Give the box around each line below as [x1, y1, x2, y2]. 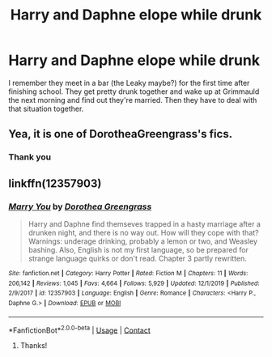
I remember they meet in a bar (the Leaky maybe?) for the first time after [8, 78, 250, 87]
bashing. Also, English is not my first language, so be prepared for [28, 244, 249, 254]
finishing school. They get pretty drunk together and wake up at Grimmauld [8, 87, 260, 96]
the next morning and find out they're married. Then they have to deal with [8, 95, 257, 104]
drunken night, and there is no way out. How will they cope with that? [28, 227, 259, 237]
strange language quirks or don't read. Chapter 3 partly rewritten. [28, 253, 247, 263]
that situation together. [8, 104, 84, 113]
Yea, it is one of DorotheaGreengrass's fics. [8, 127, 233, 141]
